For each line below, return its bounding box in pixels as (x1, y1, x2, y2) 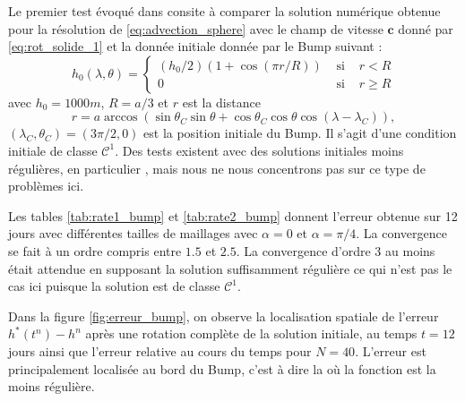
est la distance (182, 92, 261, 111)
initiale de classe (8, 141, 98, 159)
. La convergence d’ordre (236, 241, 371, 260)
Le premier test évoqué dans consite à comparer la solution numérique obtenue (8, 2, 441, 20)
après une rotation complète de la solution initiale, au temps (85, 324, 418, 343)
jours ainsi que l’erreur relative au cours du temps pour (8, 341, 312, 360)
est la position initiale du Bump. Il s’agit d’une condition (143, 124, 457, 142)
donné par (398, 19, 453, 38)
